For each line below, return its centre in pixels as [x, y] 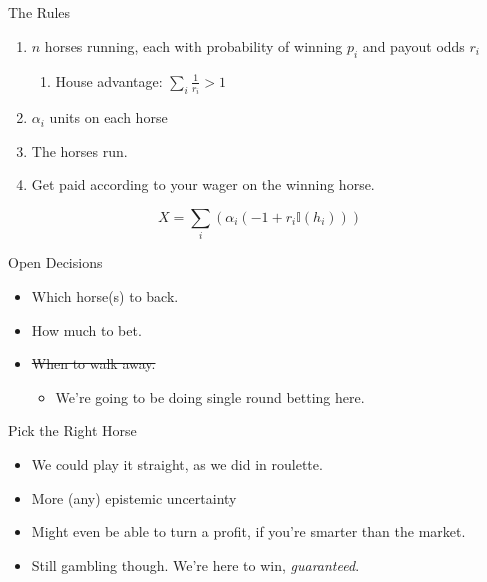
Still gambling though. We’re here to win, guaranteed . [195, 564]
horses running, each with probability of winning [193, 45]
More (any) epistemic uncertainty [134, 497]
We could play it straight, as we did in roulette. [177, 463]
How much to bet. [86, 329]
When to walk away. [93, 363]
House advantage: [109, 80]
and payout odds [413, 45]
